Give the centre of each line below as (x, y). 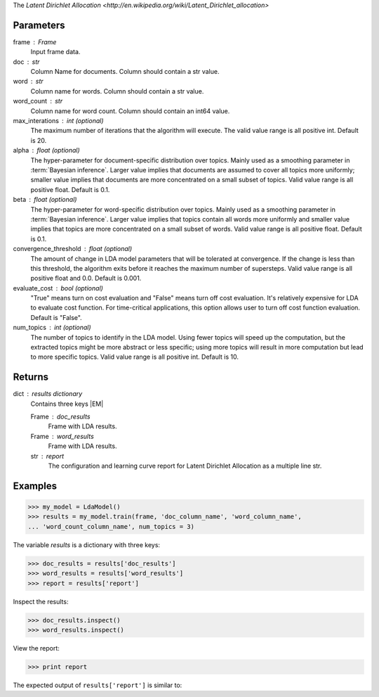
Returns (31, 377)
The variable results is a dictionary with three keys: (87, 544)
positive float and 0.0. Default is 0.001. (86, 279)
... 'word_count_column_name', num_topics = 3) (111, 526)
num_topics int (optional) (52, 328)
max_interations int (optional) (58, 121)
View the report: (36, 648)
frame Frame (35, 41)
